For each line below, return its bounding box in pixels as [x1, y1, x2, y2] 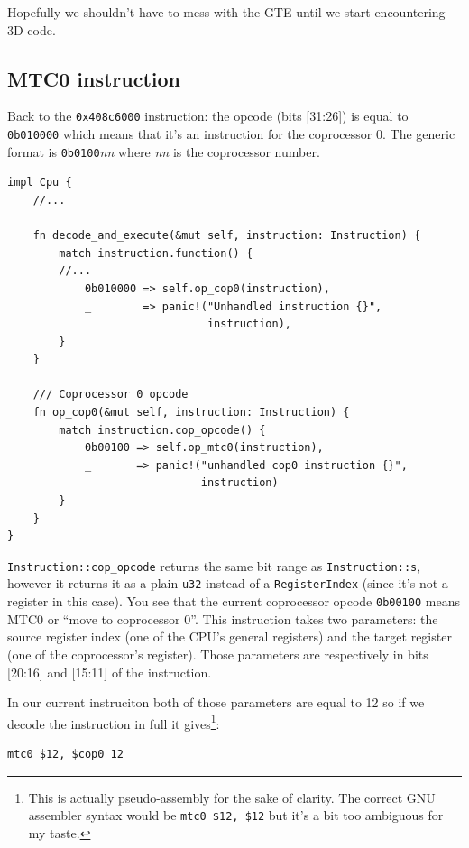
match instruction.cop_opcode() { [59, 423, 266, 437]
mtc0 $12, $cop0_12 [7, 748, 124, 761]
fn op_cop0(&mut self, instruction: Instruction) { [32, 406, 350, 419]
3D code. [7, 20, 56, 39]
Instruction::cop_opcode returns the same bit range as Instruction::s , [7, 556, 421, 575]
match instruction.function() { [59, 246, 253, 260]
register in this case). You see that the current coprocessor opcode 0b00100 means [7, 592, 460, 611]
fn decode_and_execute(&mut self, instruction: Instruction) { [32, 229, 421, 243]
